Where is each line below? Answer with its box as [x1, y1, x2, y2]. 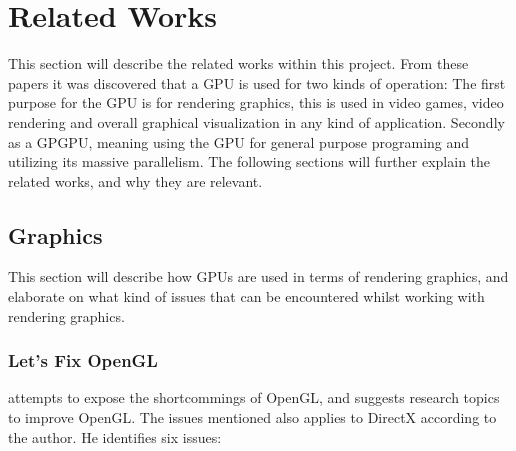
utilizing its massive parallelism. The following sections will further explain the [8, 151, 491, 172]
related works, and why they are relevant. [8, 170, 263, 191]
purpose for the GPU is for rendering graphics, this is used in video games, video [8, 92, 504, 113]
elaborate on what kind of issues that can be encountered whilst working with [8, 286, 485, 307]
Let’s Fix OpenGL [8, 348, 158, 373]
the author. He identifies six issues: [8, 426, 222, 447]
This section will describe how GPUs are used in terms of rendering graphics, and [8, 266, 509, 287]
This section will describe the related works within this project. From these [8, 53, 469, 74]
